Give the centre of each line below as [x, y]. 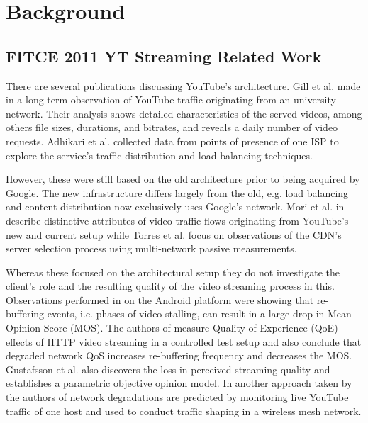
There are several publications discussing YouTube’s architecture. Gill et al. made [183, 85]
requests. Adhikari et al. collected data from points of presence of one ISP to [172, 141]
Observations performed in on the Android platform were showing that [160, 299]
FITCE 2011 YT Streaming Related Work [164, 56]
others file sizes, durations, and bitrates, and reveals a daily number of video [172, 127]
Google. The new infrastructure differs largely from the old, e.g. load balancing [177, 192]
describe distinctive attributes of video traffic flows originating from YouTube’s [177, 220]
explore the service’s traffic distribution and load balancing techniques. [159, 155]
